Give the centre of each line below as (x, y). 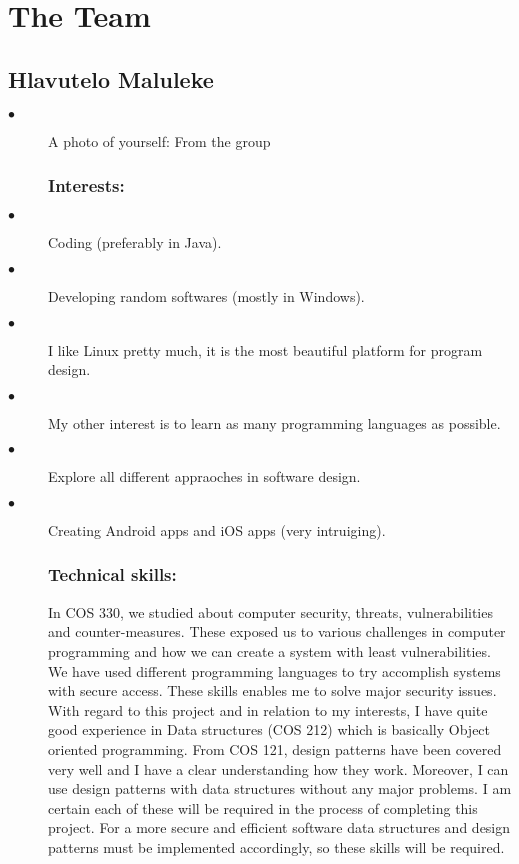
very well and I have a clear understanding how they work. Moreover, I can (278, 768)
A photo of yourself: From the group (159, 140)
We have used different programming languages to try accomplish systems (274, 670)
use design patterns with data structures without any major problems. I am (280, 788)
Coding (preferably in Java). (135, 242)
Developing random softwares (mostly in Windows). (206, 295)
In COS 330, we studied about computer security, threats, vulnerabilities (270, 611)
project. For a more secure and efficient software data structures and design (279, 827)
